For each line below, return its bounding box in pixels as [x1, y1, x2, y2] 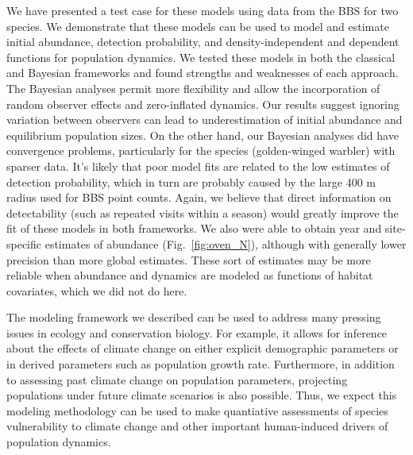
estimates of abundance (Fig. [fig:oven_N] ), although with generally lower [44, 235, 407, 252]
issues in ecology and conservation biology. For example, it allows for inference [6, 324, 388, 341]
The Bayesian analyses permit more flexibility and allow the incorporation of [6, 79, 380, 96]
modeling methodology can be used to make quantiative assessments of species [6, 402, 388, 418]
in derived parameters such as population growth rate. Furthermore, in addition [6, 356, 395, 372]
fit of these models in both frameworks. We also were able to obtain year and [6, 220, 382, 237]
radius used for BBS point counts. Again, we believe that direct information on [6, 189, 392, 206]
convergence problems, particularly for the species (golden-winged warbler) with [6, 142, 396, 159]
